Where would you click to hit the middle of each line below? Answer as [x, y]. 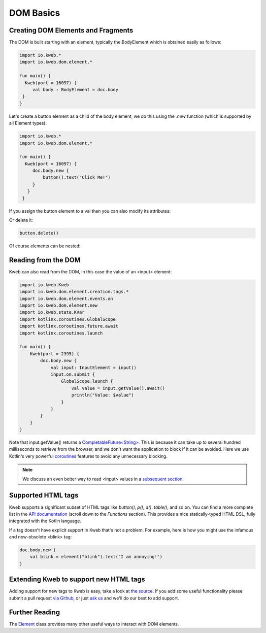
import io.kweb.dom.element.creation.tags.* [74, 292]
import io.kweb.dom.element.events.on [66, 299]
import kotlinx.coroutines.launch [61, 333]
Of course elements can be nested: [45, 246]
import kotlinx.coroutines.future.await [69, 326]
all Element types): [28, 123]
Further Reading [34, 612]
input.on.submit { [73, 374]
